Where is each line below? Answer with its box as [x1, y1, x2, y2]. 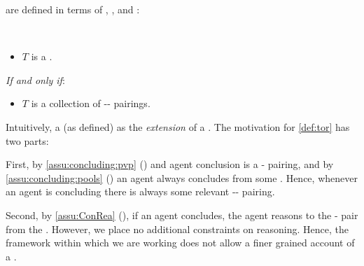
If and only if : [6, 72, 65, 87]
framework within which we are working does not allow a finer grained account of [6, 235, 355, 250]
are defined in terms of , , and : [6, 2, 140, 16]
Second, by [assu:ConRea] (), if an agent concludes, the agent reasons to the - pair [6, 207, 358, 222]
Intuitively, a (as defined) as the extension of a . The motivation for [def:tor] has [6, 119, 350, 134]
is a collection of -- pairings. [31, 96, 150, 111]
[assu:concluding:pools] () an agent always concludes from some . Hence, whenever [6, 170, 358, 185]
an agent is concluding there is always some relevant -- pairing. [6, 184, 275, 199]
